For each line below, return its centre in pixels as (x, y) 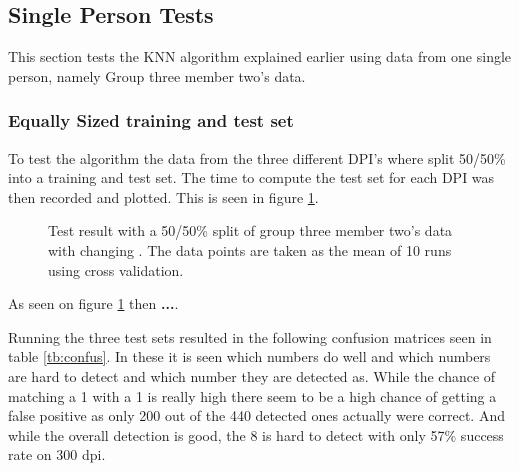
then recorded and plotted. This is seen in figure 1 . (163, 196)
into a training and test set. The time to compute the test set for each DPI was (251, 177)
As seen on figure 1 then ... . (93, 303)
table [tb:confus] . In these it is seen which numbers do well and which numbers (249, 356)
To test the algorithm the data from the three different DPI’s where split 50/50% (257, 157)
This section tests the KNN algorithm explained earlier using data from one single (260, 56)
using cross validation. (116, 269)
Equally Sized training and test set (151, 120)
